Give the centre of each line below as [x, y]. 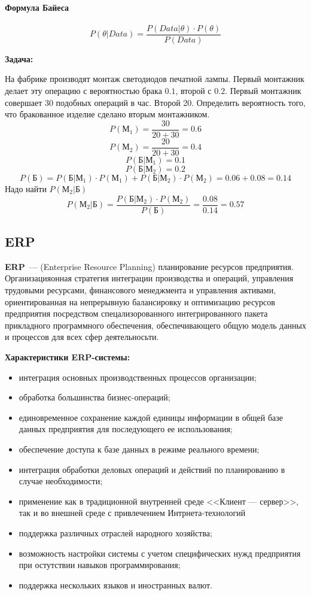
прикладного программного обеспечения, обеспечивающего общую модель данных [156, 325]
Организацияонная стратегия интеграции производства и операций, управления [149, 278]
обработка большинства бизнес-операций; [94, 397]
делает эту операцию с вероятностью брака [83, 91]
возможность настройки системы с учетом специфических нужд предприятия [160, 553]
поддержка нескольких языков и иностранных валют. [116, 585]
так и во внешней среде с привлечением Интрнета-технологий [132, 513]
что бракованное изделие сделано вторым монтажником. [107, 114]
